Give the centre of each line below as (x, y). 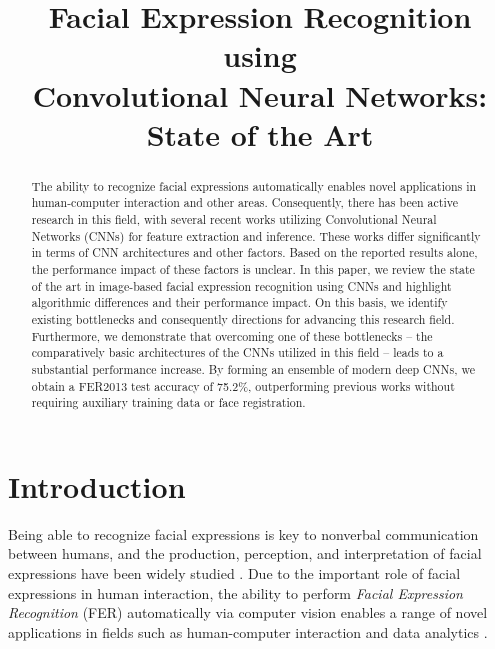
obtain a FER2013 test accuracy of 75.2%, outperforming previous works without (243, 385)
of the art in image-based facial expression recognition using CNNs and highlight (241, 285)
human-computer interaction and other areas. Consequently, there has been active (244, 202)
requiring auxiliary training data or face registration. (168, 402)
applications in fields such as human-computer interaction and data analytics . (248, 631)
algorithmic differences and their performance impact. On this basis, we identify (239, 302)
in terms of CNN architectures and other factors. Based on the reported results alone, (254, 252)
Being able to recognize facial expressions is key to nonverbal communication (243, 533)
